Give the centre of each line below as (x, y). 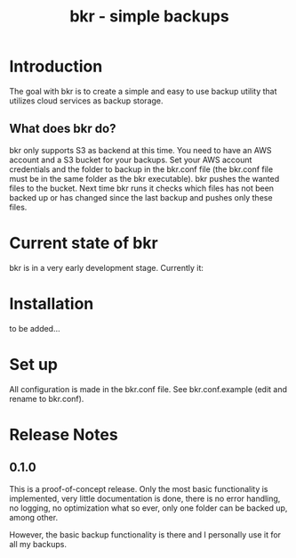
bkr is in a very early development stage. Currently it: (107, 267)
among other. (34, 517)
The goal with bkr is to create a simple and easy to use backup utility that (143, 91)
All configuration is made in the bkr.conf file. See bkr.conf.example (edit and (148, 389)
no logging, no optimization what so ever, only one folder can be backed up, (148, 508)
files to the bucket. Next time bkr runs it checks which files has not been (141, 188)
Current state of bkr (84, 243)
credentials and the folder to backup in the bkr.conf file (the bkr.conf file (141, 169)
